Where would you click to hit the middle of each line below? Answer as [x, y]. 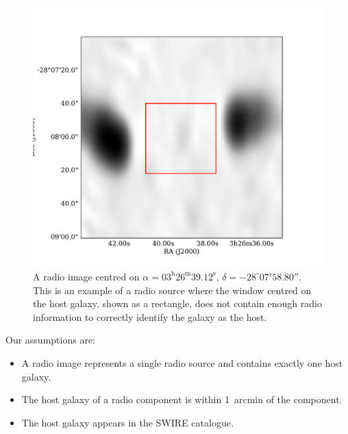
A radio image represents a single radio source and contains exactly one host [182, 362]
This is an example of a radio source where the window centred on [172, 290]
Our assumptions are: [50, 340]
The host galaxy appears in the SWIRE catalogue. [127, 422]
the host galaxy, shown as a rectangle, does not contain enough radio [177, 303]
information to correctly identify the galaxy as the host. [150, 316]
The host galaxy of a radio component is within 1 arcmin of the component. [182, 399]
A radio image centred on [86, 276]
